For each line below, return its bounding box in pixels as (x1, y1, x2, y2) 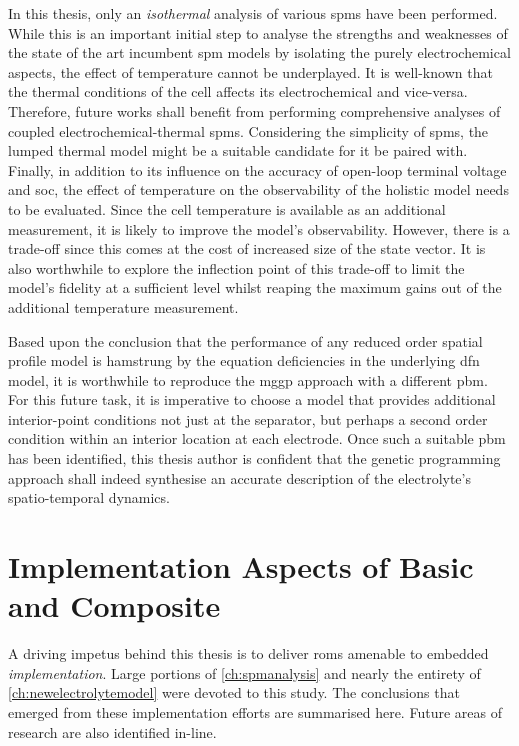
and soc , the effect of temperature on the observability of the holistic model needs (8, 179, 509, 200)
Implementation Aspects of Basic (8, 546, 474, 587)
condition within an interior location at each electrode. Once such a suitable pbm (8, 428, 506, 449)
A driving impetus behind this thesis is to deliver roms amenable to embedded (8, 643, 489, 664)
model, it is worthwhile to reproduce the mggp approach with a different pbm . (8, 369, 488, 390)
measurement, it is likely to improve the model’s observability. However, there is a (8, 218, 510, 239)
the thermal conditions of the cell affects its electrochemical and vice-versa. (8, 81, 468, 102)
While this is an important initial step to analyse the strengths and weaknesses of (8, 22, 508, 43)
